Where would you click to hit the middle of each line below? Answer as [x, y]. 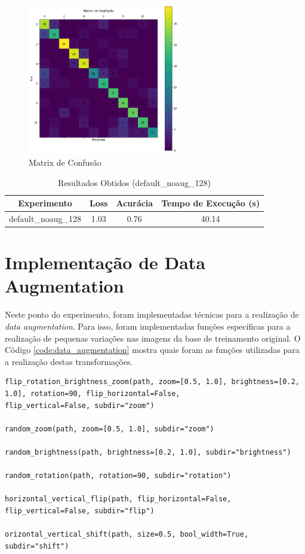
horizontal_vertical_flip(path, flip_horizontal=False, [118, 499]
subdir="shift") [37, 546]
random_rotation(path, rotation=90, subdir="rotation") [118, 476]
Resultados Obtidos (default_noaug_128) [135, 182]
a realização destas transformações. [69, 361]
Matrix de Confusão [65, 162]
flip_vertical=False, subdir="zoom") [80, 405]
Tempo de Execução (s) [211, 203]
